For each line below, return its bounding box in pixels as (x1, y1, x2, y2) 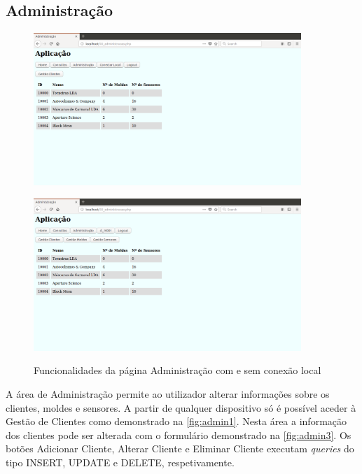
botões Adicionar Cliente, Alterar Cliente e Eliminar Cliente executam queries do (6, 441, 354, 456)
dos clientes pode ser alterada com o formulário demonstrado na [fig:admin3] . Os (6, 427, 351, 442)
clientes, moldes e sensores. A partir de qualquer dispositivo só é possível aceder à (6, 400, 356, 415)
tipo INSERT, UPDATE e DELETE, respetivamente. (6, 454, 235, 469)
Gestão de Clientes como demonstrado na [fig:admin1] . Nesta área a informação (6, 414, 347, 429)
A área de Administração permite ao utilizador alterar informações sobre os (6, 386, 330, 401)
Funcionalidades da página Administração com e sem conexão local (34, 363, 321, 378)
